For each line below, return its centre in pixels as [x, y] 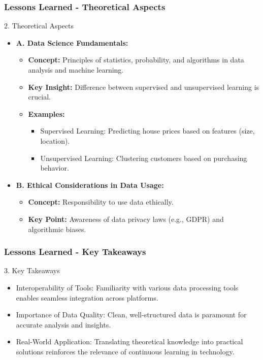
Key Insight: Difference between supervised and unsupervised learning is [144, 87]
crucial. [39, 97]
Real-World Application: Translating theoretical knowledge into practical [129, 341]
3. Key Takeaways [32, 270]
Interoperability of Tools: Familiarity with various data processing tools [127, 287]
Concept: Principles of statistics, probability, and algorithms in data [136, 60]
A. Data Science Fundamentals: [72, 42]
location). [55, 140]
